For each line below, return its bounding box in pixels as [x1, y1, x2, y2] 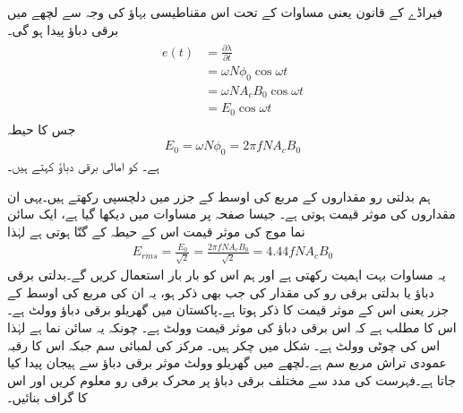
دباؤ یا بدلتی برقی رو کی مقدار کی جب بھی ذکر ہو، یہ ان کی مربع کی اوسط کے [7, 282, 434, 301]
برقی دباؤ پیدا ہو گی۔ [7, 20, 119, 39]
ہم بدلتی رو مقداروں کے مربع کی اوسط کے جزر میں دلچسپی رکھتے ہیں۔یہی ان [7, 186, 431, 205]
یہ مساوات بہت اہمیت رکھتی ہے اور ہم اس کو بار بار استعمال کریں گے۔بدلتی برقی [7, 265, 446, 284]
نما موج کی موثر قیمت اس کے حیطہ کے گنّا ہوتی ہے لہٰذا [7, 222, 305, 241]
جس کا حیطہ [7, 119, 76, 138]
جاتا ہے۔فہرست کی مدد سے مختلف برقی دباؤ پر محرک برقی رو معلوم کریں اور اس [7, 370, 456, 389]
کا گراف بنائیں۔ [7, 388, 88, 407]
